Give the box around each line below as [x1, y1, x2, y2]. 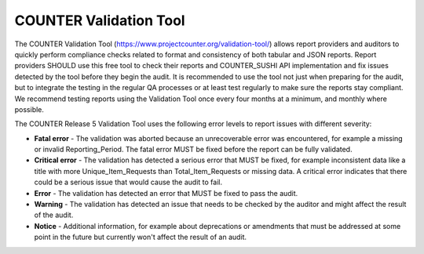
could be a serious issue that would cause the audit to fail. [34, 177, 223, 187]
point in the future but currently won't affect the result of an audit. [34, 232, 247, 242]
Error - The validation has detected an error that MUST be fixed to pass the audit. [34, 188, 298, 198]
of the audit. [34, 210, 74, 220]
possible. [14, 104, 45, 114]
